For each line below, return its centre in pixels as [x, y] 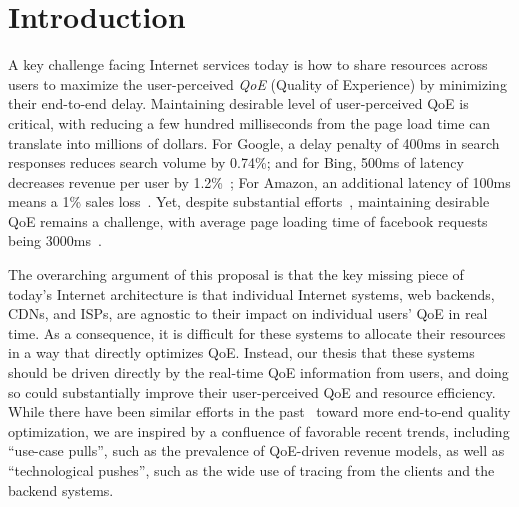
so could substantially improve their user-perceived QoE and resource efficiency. [252, 391]
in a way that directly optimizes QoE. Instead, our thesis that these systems [241, 352]
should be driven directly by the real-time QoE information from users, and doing [258, 372]
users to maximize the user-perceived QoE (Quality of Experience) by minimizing [257, 83]
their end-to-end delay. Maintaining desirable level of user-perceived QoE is [238, 103]
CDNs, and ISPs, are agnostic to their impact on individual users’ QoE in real [248, 313]
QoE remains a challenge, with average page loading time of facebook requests [248, 220]
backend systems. [61, 489]
